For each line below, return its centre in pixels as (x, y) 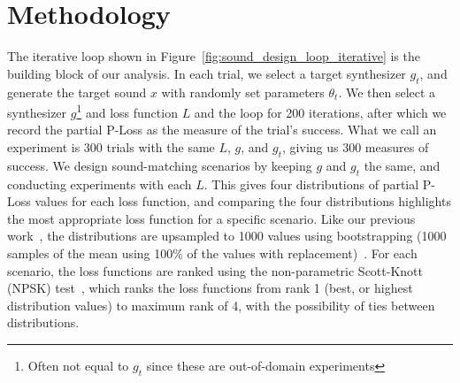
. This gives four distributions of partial (311, 184)
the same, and (402, 165)
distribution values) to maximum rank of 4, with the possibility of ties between (221, 305)
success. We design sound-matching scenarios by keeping (160, 165)
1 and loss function (127, 111)
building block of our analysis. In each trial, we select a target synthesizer (207, 73)
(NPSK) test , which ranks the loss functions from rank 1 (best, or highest (210, 288)
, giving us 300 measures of (356, 146)
